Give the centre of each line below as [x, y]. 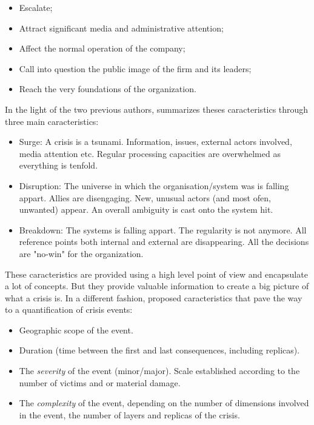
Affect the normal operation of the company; [102, 48]
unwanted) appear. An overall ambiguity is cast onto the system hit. [146, 209]
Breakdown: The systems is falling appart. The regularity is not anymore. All [163, 229]
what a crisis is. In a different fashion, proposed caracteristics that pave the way [154, 297]
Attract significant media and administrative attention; [121, 28]
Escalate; [36, 7]
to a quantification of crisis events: [69, 310]
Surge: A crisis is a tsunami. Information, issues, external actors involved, [155, 142]
